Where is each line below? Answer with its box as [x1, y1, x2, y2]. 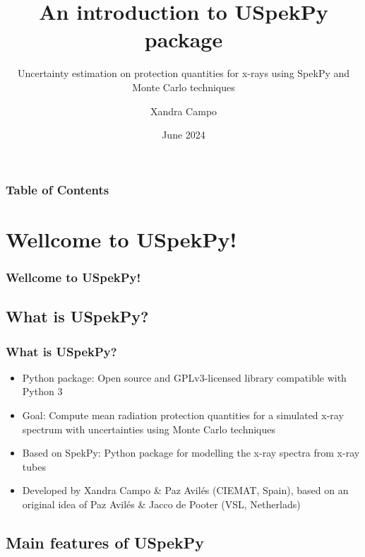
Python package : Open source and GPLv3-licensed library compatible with [22, 370, 347, 385]
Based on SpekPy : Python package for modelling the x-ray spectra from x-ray [22, 445, 360, 460]
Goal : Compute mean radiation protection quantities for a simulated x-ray [22, 408, 344, 423]
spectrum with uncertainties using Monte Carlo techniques [22, 421, 275, 436]
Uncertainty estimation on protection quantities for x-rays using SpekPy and [17, 66, 350, 81]
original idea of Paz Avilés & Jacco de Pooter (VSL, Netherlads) [22, 496, 301, 511]
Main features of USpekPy [6, 531, 205, 553]
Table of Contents [6, 180, 109, 198]
